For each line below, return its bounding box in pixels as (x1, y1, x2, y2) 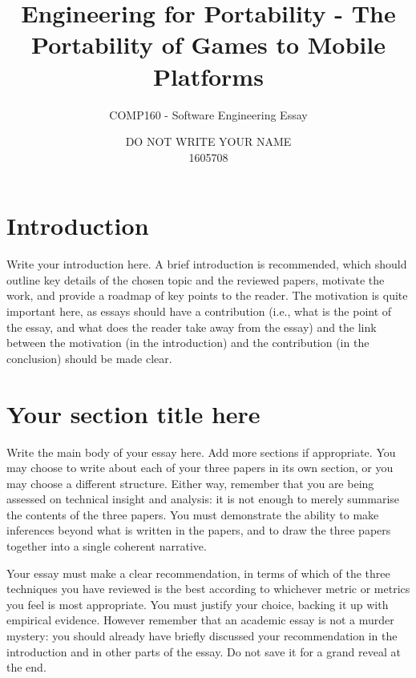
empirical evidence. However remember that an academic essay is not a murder (6, 611, 394, 628)
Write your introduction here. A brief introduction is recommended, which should (6, 256, 407, 272)
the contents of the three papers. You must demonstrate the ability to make (6, 506, 379, 523)
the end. (6, 659, 46, 676)
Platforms (153, 59, 264, 92)
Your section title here (6, 397, 261, 430)
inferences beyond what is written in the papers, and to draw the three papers (6, 522, 391, 539)
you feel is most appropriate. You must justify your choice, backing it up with (6, 595, 389, 612)
